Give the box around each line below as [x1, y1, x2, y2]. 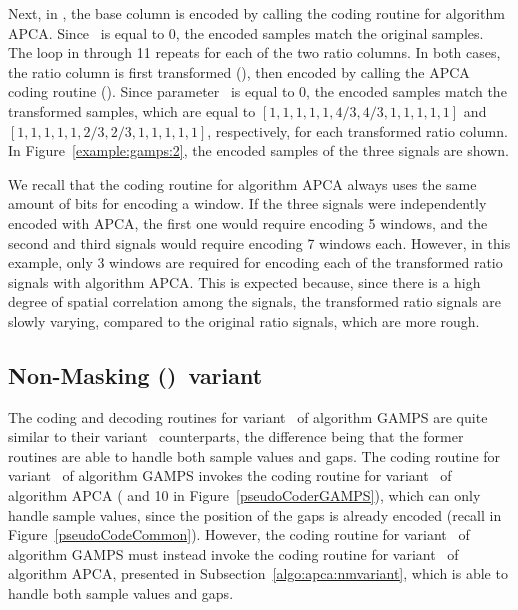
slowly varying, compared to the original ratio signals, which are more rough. [8, 310, 480, 331]
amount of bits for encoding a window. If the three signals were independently [8, 193, 487, 214]
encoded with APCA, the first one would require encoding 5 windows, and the [8, 212, 488, 233]
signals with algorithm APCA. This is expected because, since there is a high [8, 271, 481, 292]
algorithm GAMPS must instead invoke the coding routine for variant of [8, 543, 459, 564]
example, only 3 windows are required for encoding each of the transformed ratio [8, 252, 503, 273]
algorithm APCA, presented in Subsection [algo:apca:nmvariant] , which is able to [8, 563, 508, 584]
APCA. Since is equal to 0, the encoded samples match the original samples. [8, 22, 484, 43]
